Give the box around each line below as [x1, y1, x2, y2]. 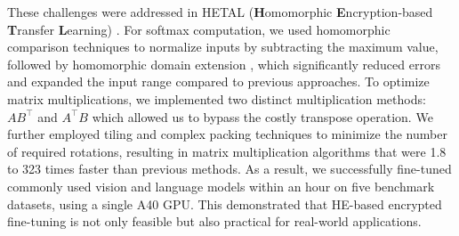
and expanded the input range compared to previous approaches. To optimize [7, 72, 430, 91]
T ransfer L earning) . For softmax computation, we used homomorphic [7, 20, 391, 38]
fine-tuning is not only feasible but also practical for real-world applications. [7, 212, 422, 231]
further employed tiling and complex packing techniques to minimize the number [7, 125, 447, 143]
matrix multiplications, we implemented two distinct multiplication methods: [7, 89, 426, 108]
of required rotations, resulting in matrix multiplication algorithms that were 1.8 [7, 142, 447, 160]
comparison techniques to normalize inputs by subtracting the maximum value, [7, 37, 439, 56]
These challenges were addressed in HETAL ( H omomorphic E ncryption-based [7, 3, 433, 20]
